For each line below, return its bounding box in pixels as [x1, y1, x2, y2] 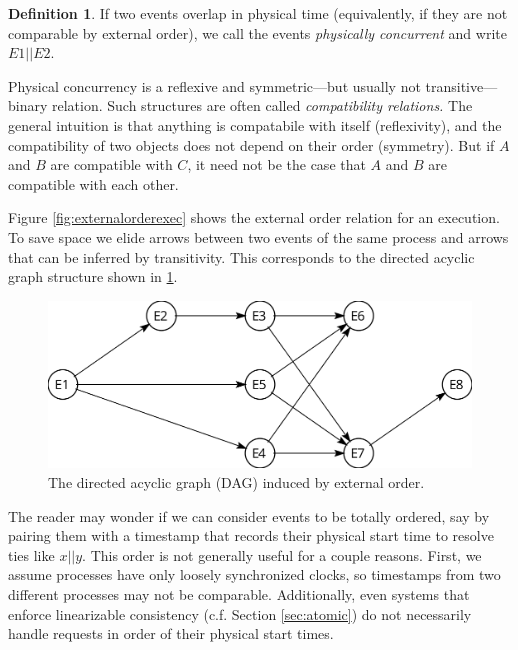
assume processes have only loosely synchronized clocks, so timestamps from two [8, 564, 501, 585]
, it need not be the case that [187, 154, 366, 175]
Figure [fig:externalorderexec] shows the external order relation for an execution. [8, 207, 500, 228]
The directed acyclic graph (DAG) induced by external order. [48, 472, 425, 492]
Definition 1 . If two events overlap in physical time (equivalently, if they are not [8, 3, 508, 23]
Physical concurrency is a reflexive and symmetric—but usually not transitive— [8, 75, 498, 96]
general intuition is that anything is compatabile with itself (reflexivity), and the [8, 114, 502, 135]
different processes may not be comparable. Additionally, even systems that [8, 583, 470, 604]
